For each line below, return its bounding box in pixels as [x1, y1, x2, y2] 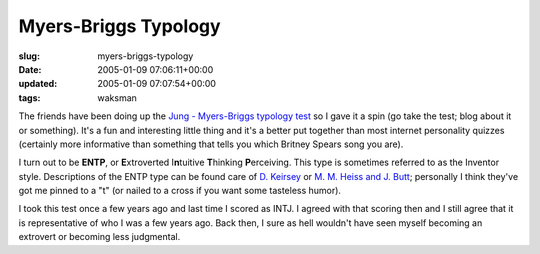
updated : [18, 78, 58, 90]
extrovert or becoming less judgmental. [18, 231, 181, 243]
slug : [18, 50, 40, 62]
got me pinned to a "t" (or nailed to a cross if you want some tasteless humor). [18, 185, 342, 197]
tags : [18, 91, 41, 104]
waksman [97, 91, 137, 104]
